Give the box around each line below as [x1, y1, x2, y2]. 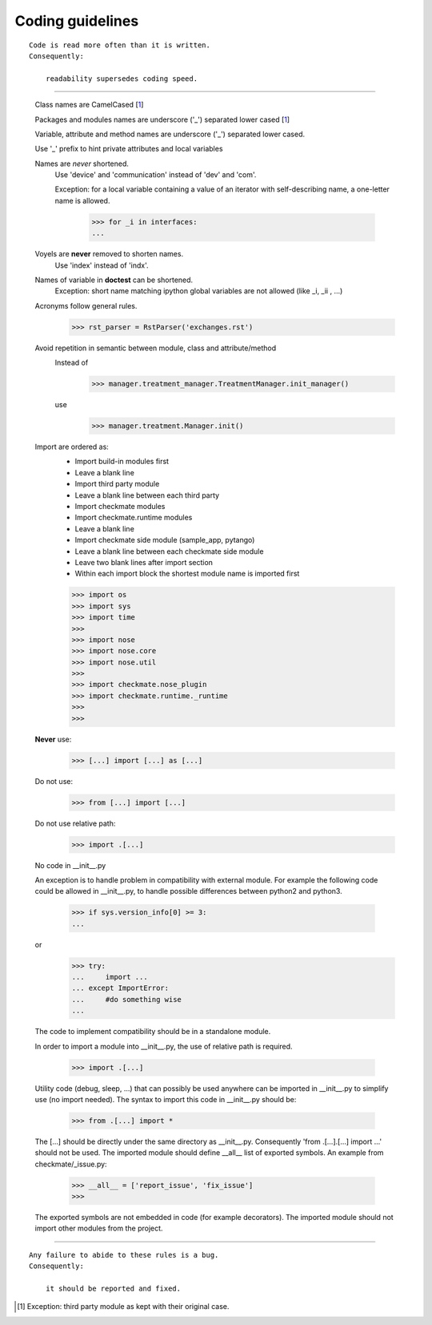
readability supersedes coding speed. [45, 74, 198, 83]
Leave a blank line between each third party [74, 490, 220, 500]
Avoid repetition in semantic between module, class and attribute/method [34, 343, 277, 353]
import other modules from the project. [34, 1223, 163, 1234]
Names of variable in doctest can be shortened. [34, 275, 194, 285]
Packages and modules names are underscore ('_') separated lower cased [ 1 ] [34, 115, 290, 124]
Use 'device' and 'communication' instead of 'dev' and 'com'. [54, 170, 257, 180]
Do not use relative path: [34, 818, 116, 828]
